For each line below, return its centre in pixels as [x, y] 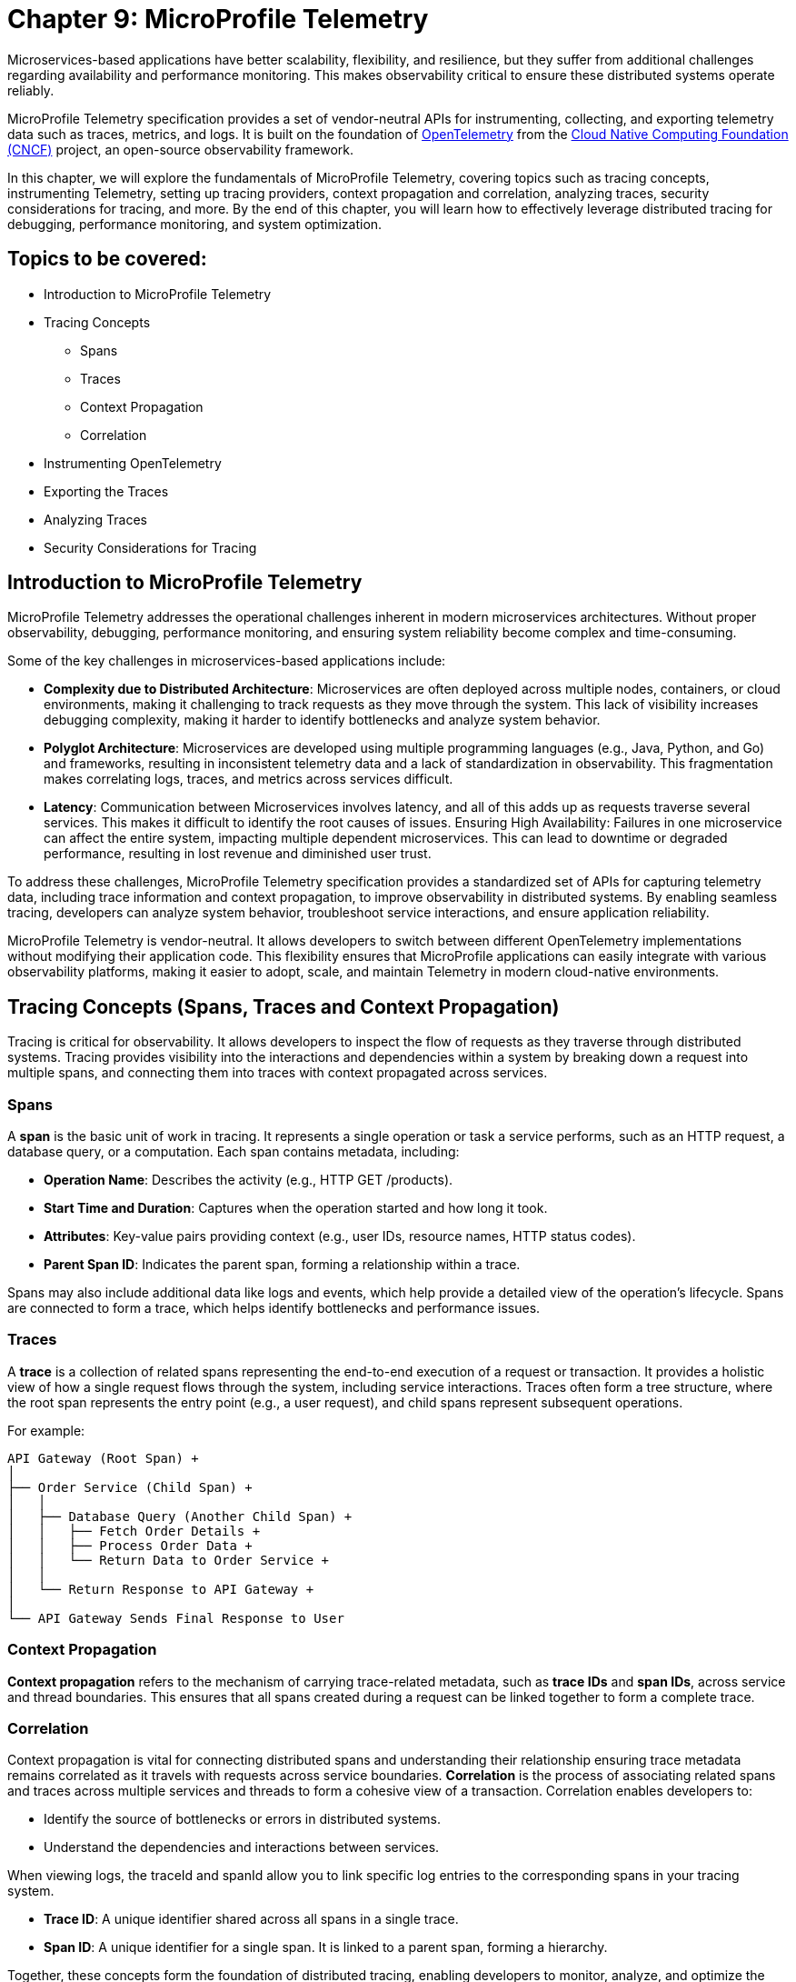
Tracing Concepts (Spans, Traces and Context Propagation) [284, 1006]
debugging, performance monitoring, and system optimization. [195, 224]
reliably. [31, 90]
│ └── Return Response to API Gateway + [161, 1589]
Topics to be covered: [107, 259]
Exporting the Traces [106, 491]
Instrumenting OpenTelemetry [133, 463]
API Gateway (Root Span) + [103, 1458]
